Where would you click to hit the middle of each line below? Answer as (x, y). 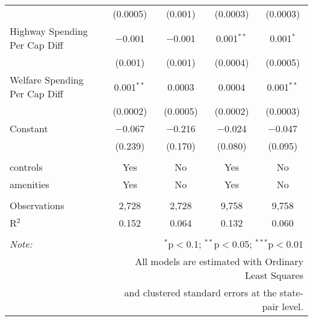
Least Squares (274, 275)
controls (26, 167)
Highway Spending (49, 31)
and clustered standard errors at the (200, 292)
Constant (29, 128)
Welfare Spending (47, 80)
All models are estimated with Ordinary (219, 261)
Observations (37, 205)
